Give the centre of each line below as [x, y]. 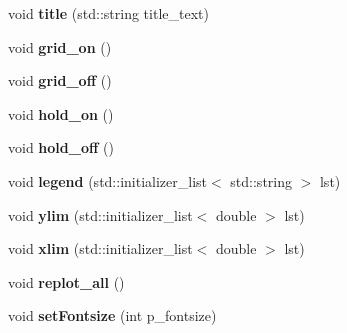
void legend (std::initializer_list [108, 180]
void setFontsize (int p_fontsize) [112, 315]
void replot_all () [66, 281]
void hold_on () [61, 113]
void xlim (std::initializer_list [100, 248]
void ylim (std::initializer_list [100, 214]
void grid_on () [60, 46]
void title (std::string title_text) [108, 13]
